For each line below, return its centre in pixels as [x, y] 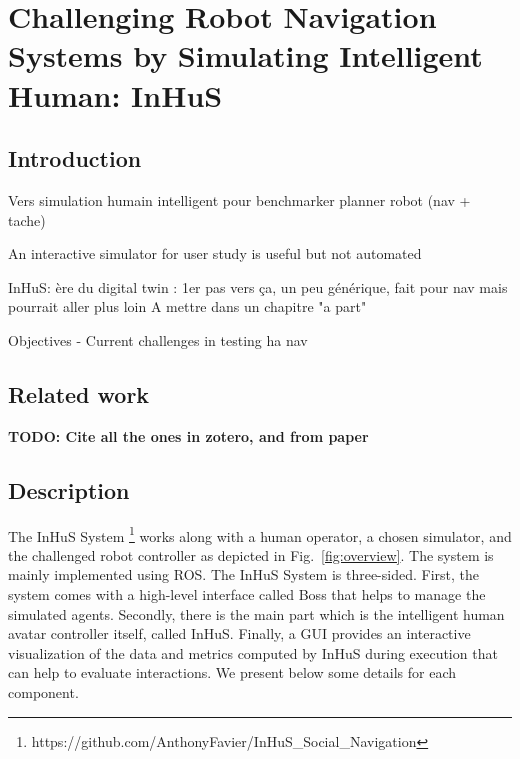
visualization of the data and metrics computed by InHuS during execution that [253, 652]
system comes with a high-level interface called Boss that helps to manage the [247, 593]
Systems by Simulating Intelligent [245, 55]
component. [43, 691]
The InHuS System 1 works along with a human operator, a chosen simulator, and [260, 534]
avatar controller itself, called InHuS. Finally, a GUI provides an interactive [239, 633]
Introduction [75, 158]
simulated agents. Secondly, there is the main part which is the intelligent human [256, 613]
